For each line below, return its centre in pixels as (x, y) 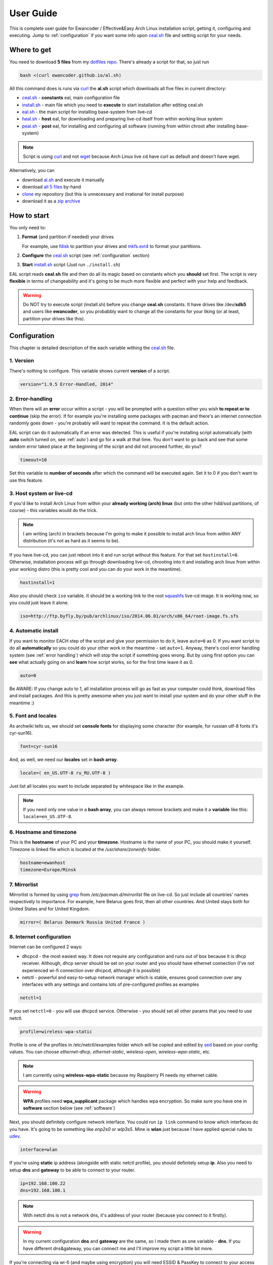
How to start (29, 215)
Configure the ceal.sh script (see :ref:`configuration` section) (86, 255)
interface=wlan (39, 1150)
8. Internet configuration (40, 937)
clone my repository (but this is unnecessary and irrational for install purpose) (103, 194)
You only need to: (28, 227)
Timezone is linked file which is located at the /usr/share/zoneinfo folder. (85, 849)
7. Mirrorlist (24, 884)
